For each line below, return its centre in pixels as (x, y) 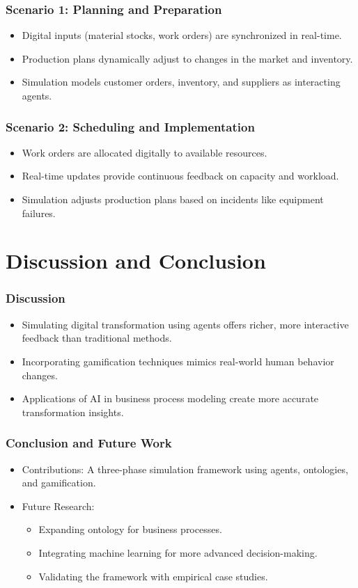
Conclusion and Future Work (89, 443)
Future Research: (58, 506)
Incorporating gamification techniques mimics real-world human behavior (178, 361)
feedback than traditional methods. (97, 338)
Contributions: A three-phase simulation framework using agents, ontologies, (185, 469)
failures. (39, 213)
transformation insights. (73, 412)
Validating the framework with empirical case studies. (153, 576)
